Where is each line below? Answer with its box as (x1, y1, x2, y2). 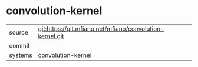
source (9, 28, 28, 36)
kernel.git (38, 32, 64, 40)
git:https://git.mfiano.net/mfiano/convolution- (38, 25, 164, 33)
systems (9, 51, 32, 59)
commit (9, 41, 30, 49)
